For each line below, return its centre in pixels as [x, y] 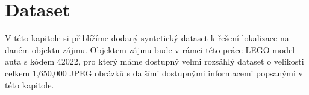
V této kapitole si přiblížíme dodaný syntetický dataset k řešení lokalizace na [147, 38]
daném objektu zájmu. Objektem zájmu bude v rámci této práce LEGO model [150, 49]
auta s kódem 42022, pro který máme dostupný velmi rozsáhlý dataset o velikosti [154, 61]
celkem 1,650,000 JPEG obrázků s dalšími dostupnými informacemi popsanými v [154, 73]
